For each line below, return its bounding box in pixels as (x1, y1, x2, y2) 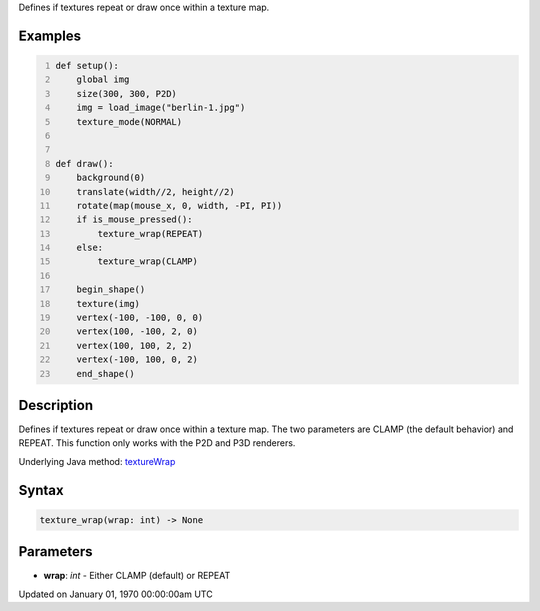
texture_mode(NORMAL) (76, 116, 183, 127)
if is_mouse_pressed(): (76, 214, 194, 225)
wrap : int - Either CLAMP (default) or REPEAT (43, 570, 231, 582)
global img (76, 74, 130, 85)
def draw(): (55, 158, 114, 169)
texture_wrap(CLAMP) (97, 256, 199, 267)
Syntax (18, 481, 64, 499)
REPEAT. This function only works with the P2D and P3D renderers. (18, 437, 296, 449)
